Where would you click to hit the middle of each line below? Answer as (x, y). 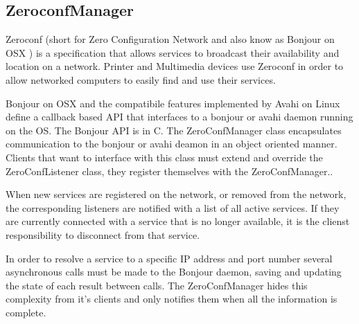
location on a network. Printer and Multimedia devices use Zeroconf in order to (175, 66)
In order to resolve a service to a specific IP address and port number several (169, 258)
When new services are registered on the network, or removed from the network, (176, 194)
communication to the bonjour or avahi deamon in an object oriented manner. (172, 144)
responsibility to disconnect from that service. (103, 234)
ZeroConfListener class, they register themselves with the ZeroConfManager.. (169, 171)
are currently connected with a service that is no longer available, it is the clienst (178, 221)
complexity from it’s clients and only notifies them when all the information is (172, 299)
